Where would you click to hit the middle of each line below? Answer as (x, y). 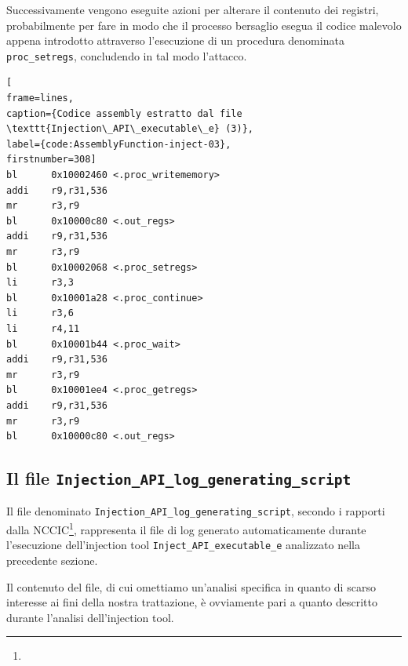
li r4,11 (43, 328)
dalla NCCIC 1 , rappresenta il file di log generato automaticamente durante (186, 528)
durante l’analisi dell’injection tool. (90, 617)
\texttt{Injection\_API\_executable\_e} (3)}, (130, 129)
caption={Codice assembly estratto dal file (124, 113)
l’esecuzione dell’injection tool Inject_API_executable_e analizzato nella (183, 545)
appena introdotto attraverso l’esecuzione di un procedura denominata (175, 40)
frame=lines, (40, 98)
